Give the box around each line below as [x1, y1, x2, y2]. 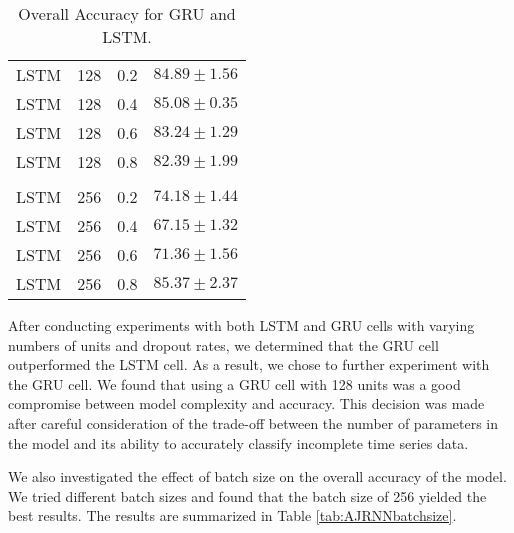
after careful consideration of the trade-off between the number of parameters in [8, 412, 499, 433]
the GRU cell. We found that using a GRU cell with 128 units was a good [8, 373, 461, 394]
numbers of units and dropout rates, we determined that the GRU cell [8, 334, 439, 355]
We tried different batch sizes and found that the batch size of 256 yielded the [8, 485, 487, 506]
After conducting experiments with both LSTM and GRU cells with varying [8, 315, 475, 335]
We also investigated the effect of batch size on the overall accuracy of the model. [8, 466, 507, 487]
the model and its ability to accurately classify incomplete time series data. [8, 432, 469, 453]
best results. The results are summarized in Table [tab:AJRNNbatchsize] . [8, 505, 457, 526]
